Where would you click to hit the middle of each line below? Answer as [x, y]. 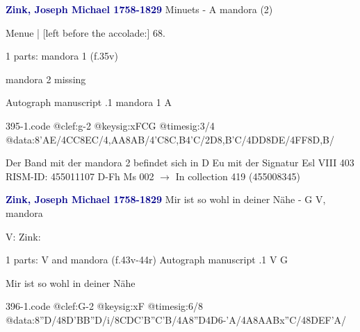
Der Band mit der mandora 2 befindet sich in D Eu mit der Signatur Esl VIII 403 [180, 163]
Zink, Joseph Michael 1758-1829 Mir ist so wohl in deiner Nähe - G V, [166, 199]
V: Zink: [23, 236]
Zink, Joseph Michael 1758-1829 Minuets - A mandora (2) [139, 9]
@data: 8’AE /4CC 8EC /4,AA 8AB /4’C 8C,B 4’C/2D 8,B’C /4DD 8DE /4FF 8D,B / [170, 139]
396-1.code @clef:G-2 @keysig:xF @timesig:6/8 [104, 306]
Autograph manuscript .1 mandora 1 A [89, 102]
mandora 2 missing [46, 79]
